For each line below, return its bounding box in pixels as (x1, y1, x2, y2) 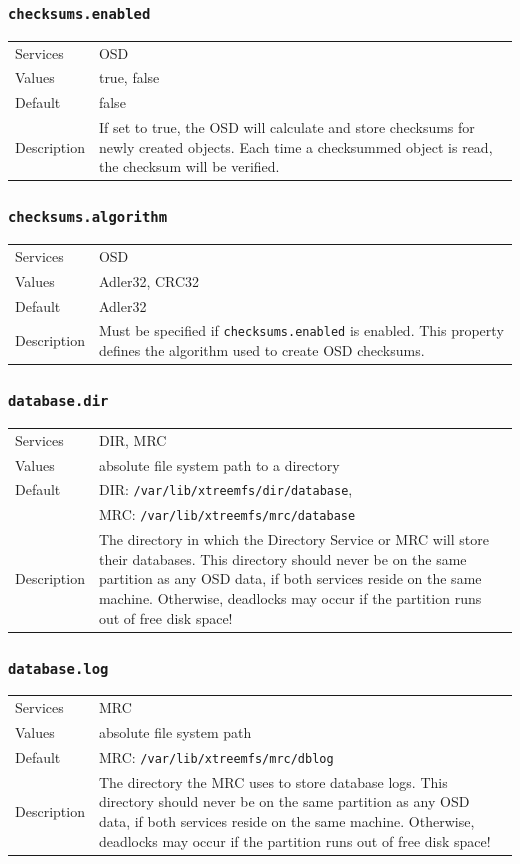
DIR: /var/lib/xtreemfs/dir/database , (98, 479, 353, 500)
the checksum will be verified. (98, 156, 280, 177)
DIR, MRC (98, 429, 167, 450)
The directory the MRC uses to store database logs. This (98, 771, 448, 792)
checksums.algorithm (8, 209, 168, 226)
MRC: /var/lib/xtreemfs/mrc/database (98, 504, 356, 525)
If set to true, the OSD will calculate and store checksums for (98, 117, 475, 138)
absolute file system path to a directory (98, 454, 340, 475)
